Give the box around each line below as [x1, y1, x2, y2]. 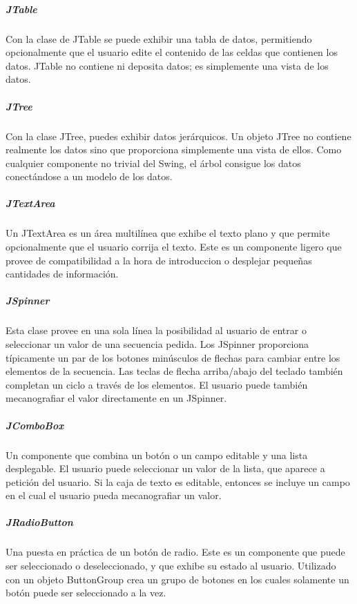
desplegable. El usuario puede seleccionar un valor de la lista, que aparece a [6, 461, 325, 476]
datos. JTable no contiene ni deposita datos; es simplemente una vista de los [6, 58, 329, 72]
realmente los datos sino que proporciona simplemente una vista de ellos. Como [6, 142, 342, 157]
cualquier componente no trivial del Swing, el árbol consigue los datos [6, 155, 301, 170]
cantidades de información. [6, 266, 119, 281]
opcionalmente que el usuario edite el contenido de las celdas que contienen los [6, 45, 338, 59]
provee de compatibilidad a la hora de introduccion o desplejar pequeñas [6, 253, 312, 267]
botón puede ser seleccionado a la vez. [6, 585, 166, 600]
